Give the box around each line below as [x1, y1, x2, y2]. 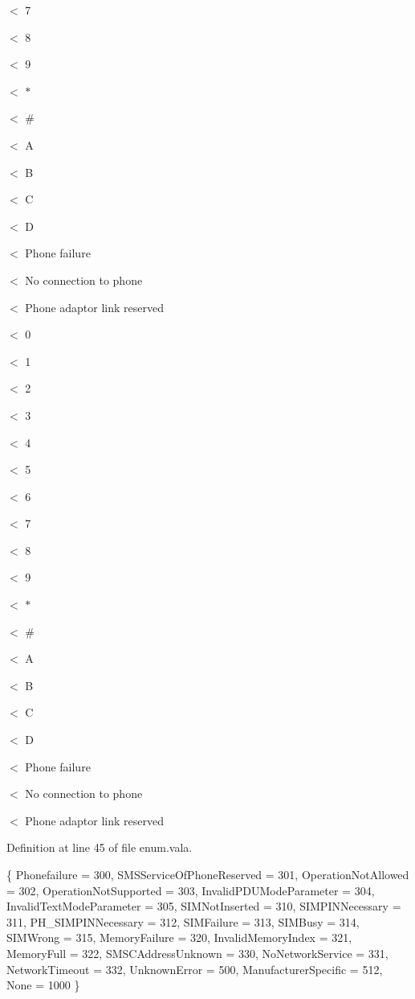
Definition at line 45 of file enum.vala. [6, 839, 193, 856]
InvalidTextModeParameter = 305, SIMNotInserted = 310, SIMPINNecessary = [6, 898, 401, 915]
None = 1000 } [6, 976, 80, 993]
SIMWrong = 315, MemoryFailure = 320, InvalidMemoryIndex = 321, [6, 929, 352, 946]
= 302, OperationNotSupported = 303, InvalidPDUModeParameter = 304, [6, 882, 375, 898]
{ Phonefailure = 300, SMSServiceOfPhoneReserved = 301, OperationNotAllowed [6, 866, 409, 882]
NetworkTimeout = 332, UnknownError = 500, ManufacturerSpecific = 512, [6, 960, 383, 977]
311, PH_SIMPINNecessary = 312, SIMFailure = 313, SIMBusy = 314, [6, 913, 360, 930]
